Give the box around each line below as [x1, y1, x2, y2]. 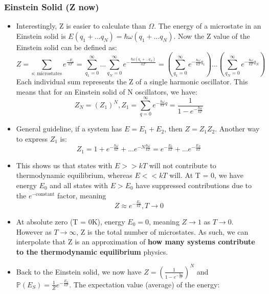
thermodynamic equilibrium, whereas [16, 170, 132, 180]
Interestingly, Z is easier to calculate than [16, 20, 146, 31]
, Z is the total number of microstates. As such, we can [76, 226, 249, 237]
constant [36, 191, 55, 197]
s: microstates [32, 71, 62, 77]
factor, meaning [57, 190, 106, 200]
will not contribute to [149, 160, 216, 170]
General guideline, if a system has [16, 123, 122, 134]
